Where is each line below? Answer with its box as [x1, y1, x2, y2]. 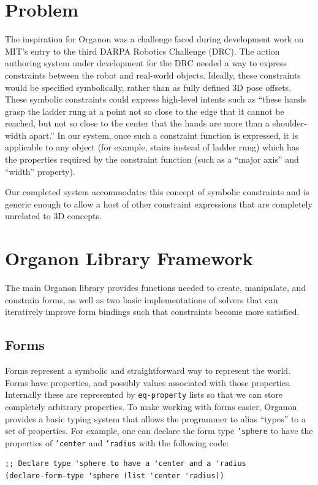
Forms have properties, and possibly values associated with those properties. [5, 376, 292, 389]
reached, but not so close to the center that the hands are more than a [5, 117, 270, 130]
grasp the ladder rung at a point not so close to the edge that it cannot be [5, 104, 284, 117]
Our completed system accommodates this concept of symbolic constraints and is [5, 185, 309, 198]
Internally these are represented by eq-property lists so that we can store [5, 388, 283, 401]
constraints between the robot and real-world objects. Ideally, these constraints [5, 68, 301, 81]
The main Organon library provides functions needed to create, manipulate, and [5, 281, 306, 294]
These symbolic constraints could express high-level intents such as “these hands [5, 93, 307, 106]
